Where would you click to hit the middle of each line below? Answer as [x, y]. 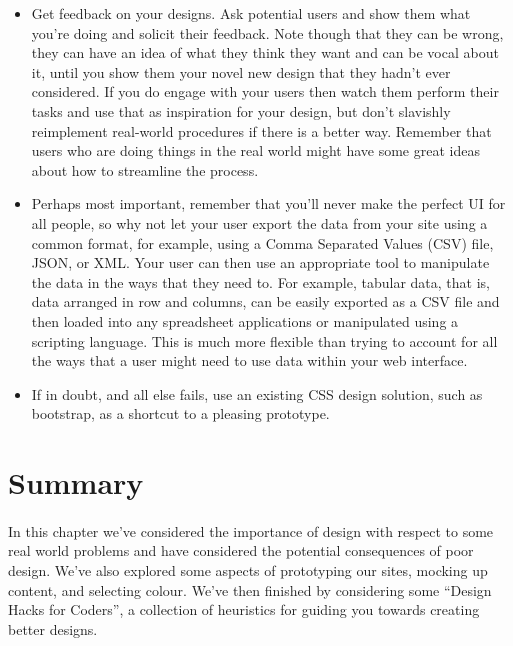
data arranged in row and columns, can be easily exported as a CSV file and [265, 301]
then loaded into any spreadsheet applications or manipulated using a [245, 320]
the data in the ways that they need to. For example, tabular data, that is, [260, 281]
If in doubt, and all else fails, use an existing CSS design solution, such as [257, 393]
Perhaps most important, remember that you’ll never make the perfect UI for [268, 203]
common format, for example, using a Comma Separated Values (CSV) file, [262, 242]
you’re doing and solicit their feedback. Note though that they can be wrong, [267, 32]
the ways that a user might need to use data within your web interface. [249, 360]
